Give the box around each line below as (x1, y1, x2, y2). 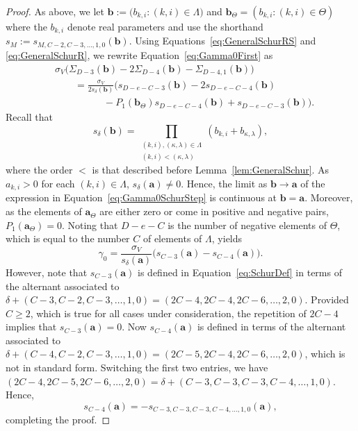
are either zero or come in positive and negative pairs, (99, 204, 329, 219)
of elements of (143, 231, 202, 246)
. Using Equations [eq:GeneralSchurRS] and (129, 33, 316, 48)
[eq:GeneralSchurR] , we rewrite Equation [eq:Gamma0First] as (6, 47, 273, 62)
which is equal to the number (6, 231, 130, 246)
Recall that (6, 110, 53, 124)
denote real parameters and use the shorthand (67, 19, 263, 33)
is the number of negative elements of (168, 217, 327, 232)
